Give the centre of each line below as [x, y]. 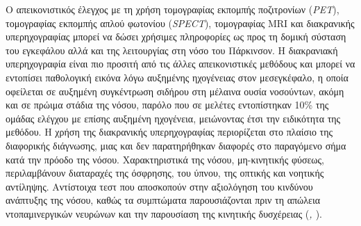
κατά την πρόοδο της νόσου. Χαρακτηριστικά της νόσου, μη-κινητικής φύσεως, [165, 159]
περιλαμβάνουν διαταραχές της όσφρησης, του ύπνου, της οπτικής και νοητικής [165, 173]
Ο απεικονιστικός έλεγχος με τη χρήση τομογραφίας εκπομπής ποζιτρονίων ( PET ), [173, 9]
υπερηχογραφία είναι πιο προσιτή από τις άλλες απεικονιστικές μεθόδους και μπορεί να [180, 64]
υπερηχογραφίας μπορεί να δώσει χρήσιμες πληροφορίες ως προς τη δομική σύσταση [176, 37]
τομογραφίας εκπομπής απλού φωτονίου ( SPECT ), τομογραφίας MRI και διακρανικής [180, 23]
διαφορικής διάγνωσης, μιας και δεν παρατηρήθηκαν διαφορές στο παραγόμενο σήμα [176, 145]
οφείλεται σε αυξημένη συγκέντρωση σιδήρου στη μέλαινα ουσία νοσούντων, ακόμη [175, 91]
